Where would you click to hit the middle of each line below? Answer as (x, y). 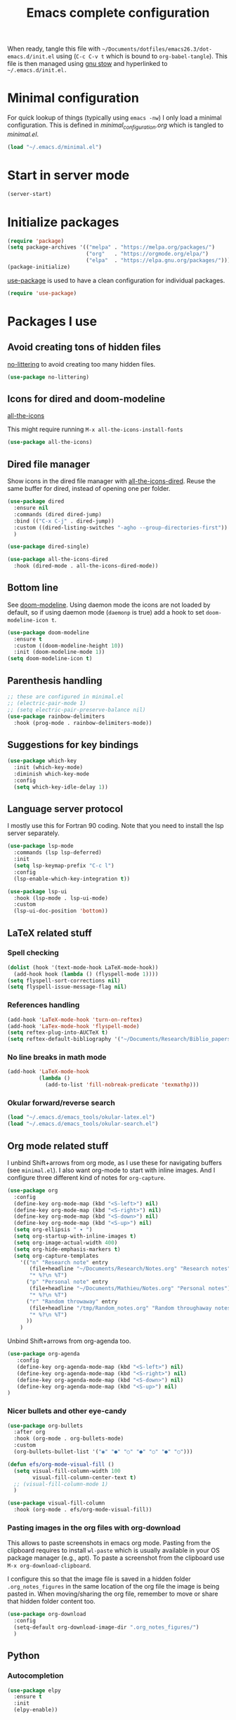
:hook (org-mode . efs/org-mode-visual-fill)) (83, 1510)
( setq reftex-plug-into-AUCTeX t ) (58, 1033)
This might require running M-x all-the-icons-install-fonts (95, 429)
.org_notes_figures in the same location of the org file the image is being (113, 1587)
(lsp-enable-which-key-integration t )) (72, 879)
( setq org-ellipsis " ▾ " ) (53, 1230)
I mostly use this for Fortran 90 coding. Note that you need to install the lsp (116, 826)
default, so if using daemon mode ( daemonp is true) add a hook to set (106, 612)
